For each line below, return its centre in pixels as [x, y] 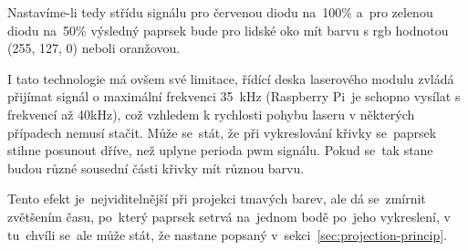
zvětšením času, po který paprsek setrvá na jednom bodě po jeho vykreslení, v [229, 216]
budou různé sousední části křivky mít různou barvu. [156, 167]
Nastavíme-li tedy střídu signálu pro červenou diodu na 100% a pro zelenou [220, 12]
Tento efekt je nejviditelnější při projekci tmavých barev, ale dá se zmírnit [217, 199]
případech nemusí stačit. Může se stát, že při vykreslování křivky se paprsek [222, 132]
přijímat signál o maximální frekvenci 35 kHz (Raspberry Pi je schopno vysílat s [234, 96]
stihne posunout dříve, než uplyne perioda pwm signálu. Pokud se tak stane [220, 150]
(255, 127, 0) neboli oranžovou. [94, 48]
